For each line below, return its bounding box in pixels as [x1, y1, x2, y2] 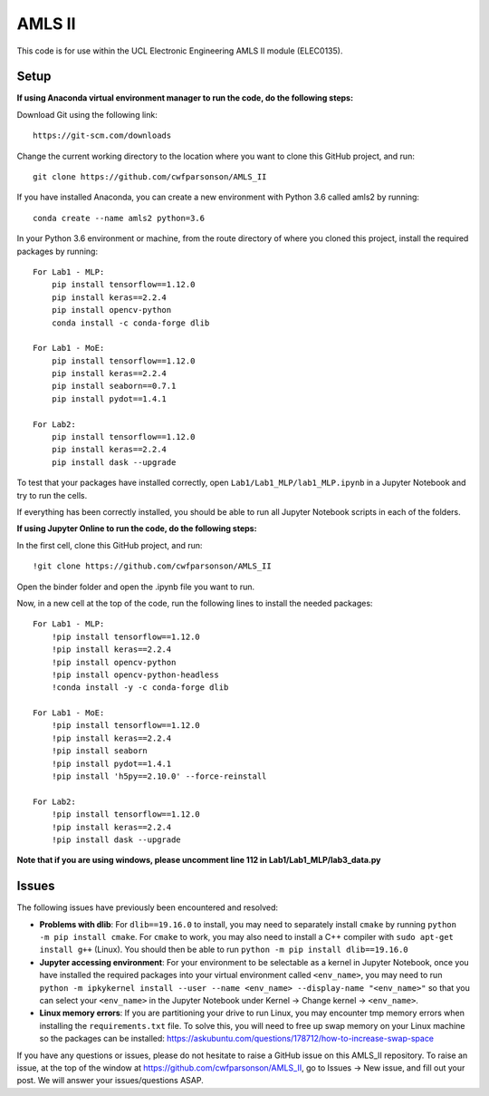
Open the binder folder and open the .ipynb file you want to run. [16, 581, 255, 592]
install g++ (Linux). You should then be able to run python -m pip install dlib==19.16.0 [39, 944, 409, 955]
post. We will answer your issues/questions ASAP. [16, 1075, 204, 1086]
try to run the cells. [16, 490, 88, 500]
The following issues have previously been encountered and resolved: [16, 902, 279, 913]
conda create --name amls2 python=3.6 [33, 213, 206, 223]
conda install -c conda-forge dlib [51, 317, 210, 328]
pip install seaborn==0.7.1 [51, 381, 177, 392]
